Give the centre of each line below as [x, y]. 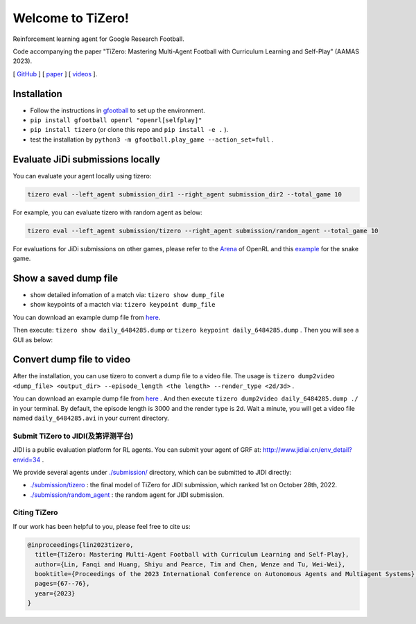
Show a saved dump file [66, 278]
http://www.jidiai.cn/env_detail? [307, 450]
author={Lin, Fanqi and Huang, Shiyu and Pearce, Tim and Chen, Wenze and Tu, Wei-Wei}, [190, 564]
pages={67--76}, [62, 584]
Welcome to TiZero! [71, 18]
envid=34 [27, 459]
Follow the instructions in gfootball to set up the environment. [118, 110]
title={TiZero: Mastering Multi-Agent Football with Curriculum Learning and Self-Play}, [192, 555]
